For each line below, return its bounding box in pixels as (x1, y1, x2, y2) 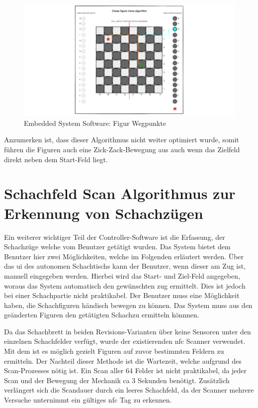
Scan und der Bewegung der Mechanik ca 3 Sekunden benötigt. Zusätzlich (4, 375, 230, 385)
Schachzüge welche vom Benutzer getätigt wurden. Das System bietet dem (4, 241, 231, 252)
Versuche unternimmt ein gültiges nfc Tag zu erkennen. (4, 395, 172, 405)
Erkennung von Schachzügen (4, 203, 203, 223)
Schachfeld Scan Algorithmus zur (4, 183, 236, 204)
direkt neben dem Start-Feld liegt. (4, 154, 108, 164)
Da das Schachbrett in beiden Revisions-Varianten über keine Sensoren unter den (4, 326, 251, 336)
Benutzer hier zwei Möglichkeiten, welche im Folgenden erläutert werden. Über (4, 251, 244, 261)
